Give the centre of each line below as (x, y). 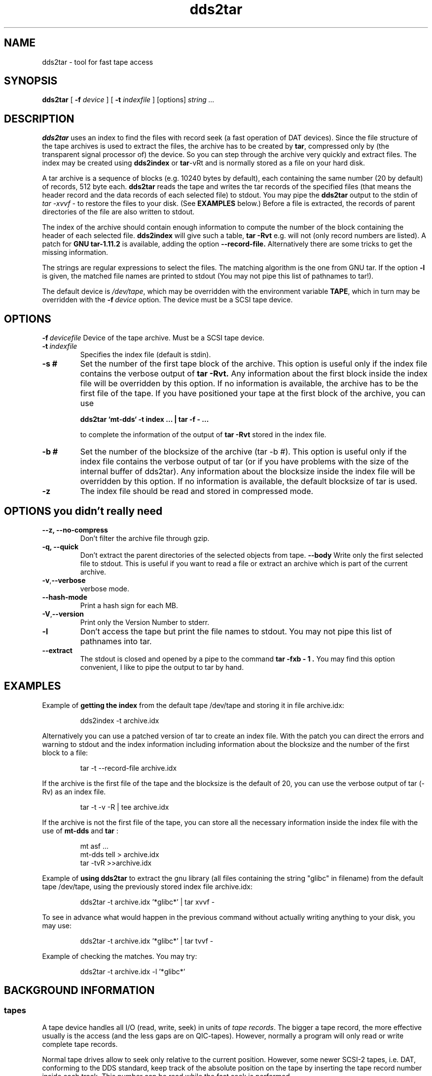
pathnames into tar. (116, 641)
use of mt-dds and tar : (80, 830)
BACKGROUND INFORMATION (79, 991)
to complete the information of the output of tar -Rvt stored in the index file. (203, 435)
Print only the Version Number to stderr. (145, 622)
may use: (57, 925)
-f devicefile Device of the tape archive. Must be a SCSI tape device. (153, 338)
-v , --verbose (64, 580)
